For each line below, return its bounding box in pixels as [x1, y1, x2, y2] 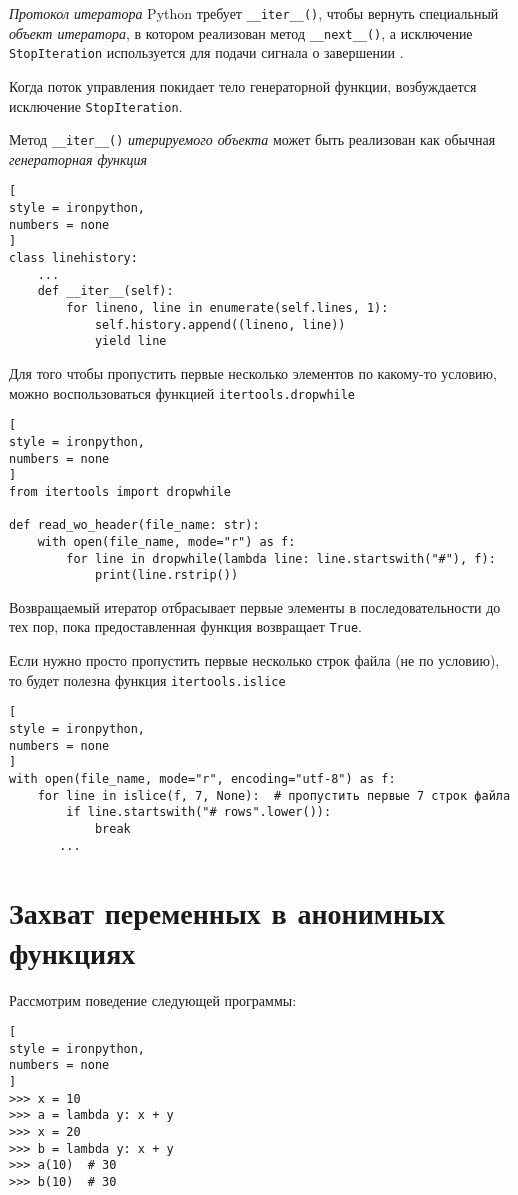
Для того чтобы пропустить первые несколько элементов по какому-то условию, [9, 363, 497, 384]
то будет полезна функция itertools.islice [9, 669, 286, 690]
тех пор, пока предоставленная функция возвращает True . [9, 616, 362, 637]
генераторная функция [9, 148, 148, 169]
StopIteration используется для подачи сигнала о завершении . [9, 42, 404, 63]
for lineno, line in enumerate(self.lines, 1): [66, 301, 389, 316]
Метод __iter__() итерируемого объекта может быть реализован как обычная [9, 129, 496, 150]
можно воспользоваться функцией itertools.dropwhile [9, 382, 356, 403]
